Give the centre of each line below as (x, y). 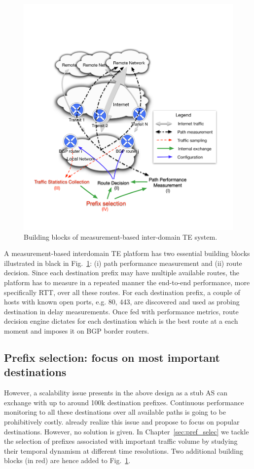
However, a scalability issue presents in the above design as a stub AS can (116, 393)
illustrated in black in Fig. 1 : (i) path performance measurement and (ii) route (123, 263)
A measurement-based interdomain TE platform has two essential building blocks (127, 253)
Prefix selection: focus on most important (112, 357)
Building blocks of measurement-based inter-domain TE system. (121, 236)
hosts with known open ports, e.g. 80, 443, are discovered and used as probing (122, 302)
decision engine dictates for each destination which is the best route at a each (121, 321)
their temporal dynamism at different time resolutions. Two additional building (124, 450)
